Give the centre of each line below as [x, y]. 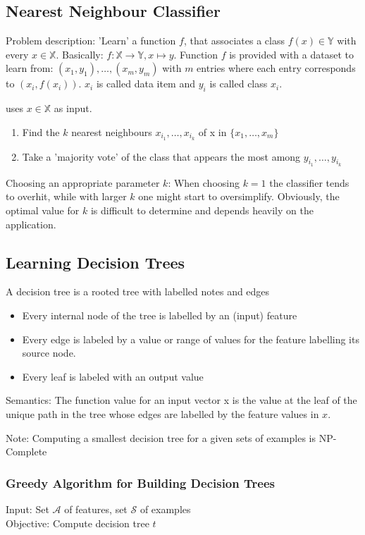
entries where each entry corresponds [276, 68]
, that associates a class [234, 41]
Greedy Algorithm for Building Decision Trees [140, 482]
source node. [49, 353]
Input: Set [27, 509]
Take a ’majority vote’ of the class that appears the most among [161, 156]
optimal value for [43, 210]
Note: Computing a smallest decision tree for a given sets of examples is [161, 437]
